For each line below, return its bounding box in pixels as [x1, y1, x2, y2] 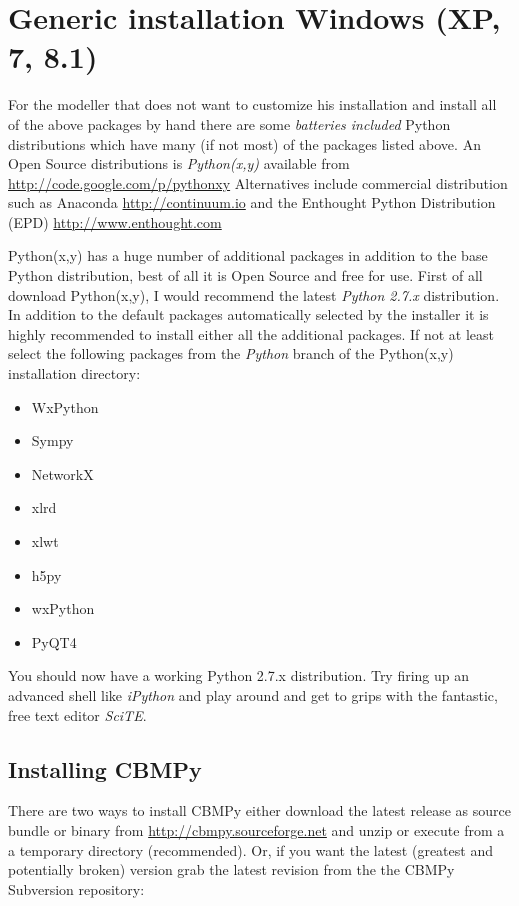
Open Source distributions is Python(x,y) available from [8, 153, 350, 174]
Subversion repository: [8, 878, 145, 899]
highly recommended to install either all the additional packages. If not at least [8, 323, 495, 344]
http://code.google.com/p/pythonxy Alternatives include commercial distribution [8, 172, 508, 193]
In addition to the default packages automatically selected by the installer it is [8, 304, 489, 325]
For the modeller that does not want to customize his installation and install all [8, 94, 497, 115]
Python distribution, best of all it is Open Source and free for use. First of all [8, 265, 483, 286]
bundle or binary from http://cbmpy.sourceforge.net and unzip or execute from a [8, 819, 505, 840]
